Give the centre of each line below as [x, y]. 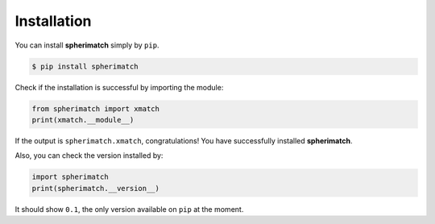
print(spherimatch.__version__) [96, 188]
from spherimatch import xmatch [96, 108]
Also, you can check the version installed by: [89, 156]
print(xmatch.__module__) [83, 120]
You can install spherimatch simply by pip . [87, 45]
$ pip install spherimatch [85, 66]
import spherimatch [70, 177]
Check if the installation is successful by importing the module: [119, 87]
